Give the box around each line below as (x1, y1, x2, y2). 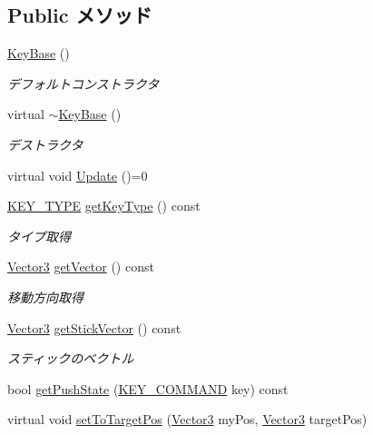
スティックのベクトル (7, 349, 134, 368)
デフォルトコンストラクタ (7, 74, 160, 93)
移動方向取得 (7, 287, 83, 306)
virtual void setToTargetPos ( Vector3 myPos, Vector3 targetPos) (7, 410, 368, 429)
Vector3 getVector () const (7, 257, 154, 276)
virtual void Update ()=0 (7, 165, 148, 184)
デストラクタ (7, 134, 83, 153)
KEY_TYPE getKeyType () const (7, 196, 201, 215)
